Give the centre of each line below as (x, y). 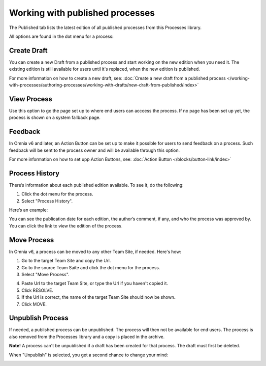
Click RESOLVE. (37, 290)
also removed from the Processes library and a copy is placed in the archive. (87, 337)
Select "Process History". (47, 201)
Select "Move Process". (45, 274)
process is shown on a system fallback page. (55, 117)
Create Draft (28, 50)
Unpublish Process (39, 318)
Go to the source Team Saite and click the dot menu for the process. (91, 267)
